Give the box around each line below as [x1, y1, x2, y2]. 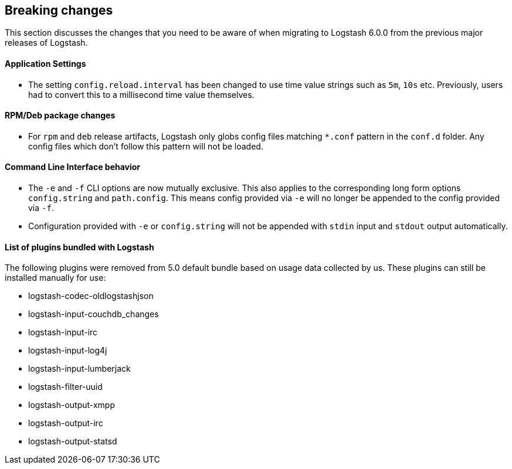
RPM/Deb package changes [5, 110, 116, 121]
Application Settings [5, 59, 86, 69]
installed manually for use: [5, 273, 106, 283]
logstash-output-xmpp [28, 400, 115, 410]
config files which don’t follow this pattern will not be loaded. [28, 141, 263, 151]
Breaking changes [5, 3, 113, 18]
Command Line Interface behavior [5, 162, 141, 172]
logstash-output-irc [28, 418, 103, 429]
